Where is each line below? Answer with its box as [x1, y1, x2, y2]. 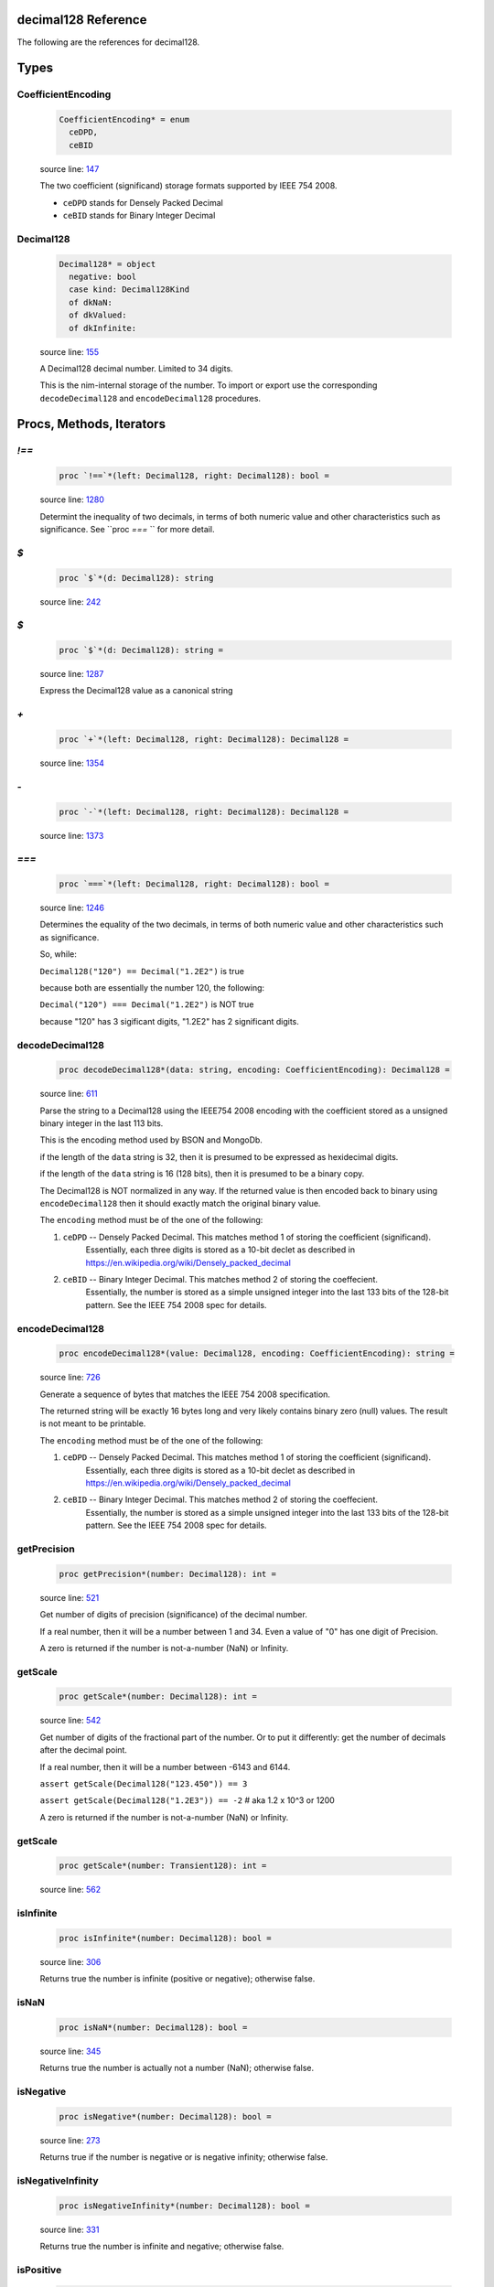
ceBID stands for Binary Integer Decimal [62, 210, 216, 221]
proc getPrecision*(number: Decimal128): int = [59, 1569, 276, 1579]
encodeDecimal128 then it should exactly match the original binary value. [39, 1198, 321, 1209]
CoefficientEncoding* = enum [59, 114, 190, 125]
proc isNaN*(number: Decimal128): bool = [59, 2022, 248, 2033]
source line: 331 [39, 2224, 100, 2235]
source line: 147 [39, 163, 100, 174]
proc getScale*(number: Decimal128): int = [59, 1691, 258, 1702]
